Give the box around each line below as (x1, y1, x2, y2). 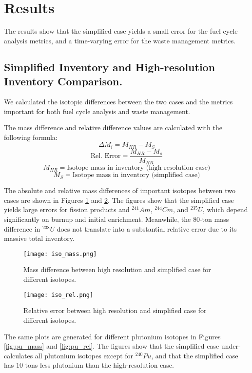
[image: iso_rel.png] (23, 291, 94, 298)
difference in (4, 223, 40, 234)
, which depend (202, 204, 248, 215)
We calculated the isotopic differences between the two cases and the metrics (4, 96, 233, 106)
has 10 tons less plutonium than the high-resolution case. (4, 360, 174, 370)
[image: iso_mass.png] (23, 250, 97, 257)
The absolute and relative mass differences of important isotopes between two (4, 185, 235, 196)
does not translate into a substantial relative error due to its (57, 223, 237, 234)
